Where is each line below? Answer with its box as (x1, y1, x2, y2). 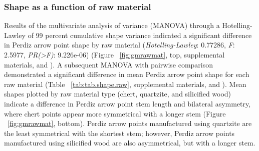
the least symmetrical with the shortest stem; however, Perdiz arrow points (4, 127, 235, 138)
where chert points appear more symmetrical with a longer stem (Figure (4, 108, 226, 118)
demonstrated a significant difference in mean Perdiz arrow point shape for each (4, 69, 249, 79)
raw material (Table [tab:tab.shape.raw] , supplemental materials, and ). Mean (4, 78, 246, 89)
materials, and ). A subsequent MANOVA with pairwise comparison (4, 59, 213, 69)
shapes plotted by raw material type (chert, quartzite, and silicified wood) (4, 88, 231, 99)
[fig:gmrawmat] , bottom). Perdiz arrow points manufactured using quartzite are (8, 118, 252, 128)
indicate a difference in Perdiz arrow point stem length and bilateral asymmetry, (4, 98, 251, 108)
